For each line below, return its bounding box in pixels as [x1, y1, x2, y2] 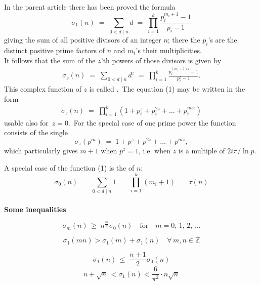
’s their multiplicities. [136, 45, 202, 56]
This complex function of [4, 83, 81, 94]
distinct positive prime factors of [4, 45, 105, 56]
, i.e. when [138, 145, 170, 155]
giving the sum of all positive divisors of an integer [4, 34, 161, 45]
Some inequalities [4, 203, 66, 214]
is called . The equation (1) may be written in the [89, 83, 245, 94]
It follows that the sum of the [4, 55, 96, 65]
